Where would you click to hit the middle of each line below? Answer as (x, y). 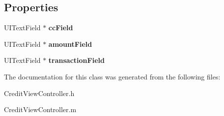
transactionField (76, 60)
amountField (70, 44)
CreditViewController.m (40, 109)
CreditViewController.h (39, 93)
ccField (61, 28)
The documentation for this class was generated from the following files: (112, 76)
